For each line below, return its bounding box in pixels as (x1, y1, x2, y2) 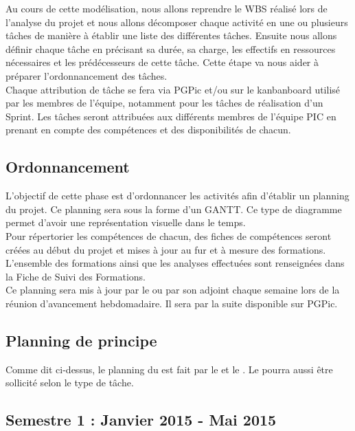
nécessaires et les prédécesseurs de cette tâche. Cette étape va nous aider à (5, 55, 319, 69)
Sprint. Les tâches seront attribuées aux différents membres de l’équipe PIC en (5, 109, 336, 123)
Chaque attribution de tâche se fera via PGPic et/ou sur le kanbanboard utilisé (5, 82, 341, 96)
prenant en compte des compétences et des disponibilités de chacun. (5, 122, 291, 137)
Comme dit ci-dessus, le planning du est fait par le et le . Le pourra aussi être (5, 362, 333, 376)
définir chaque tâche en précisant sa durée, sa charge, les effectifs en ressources (5, 41, 336, 56)
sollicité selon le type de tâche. (5, 375, 134, 390)
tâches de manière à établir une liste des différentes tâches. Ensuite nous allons (5, 28, 337, 43)
